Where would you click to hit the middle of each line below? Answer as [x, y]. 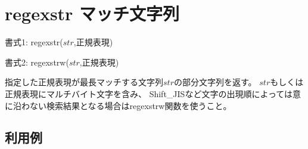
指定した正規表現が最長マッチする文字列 [84, 82]
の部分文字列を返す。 [215, 82]
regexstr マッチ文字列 [92, 13]
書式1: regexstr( [34, 42]
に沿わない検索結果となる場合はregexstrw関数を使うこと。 [118, 105]
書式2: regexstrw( [37, 62]
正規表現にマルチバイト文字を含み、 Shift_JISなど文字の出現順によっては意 [153, 93]
